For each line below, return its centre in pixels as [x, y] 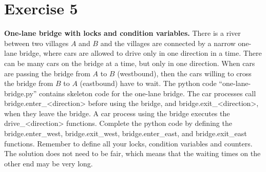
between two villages [36, 43]
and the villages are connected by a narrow [168, 43]
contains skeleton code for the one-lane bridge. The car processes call [148, 93]
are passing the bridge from [47, 73]
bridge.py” [21, 93]
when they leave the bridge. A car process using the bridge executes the [117, 113]
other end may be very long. [49, 163]
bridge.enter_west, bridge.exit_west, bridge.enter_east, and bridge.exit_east [126, 133]
